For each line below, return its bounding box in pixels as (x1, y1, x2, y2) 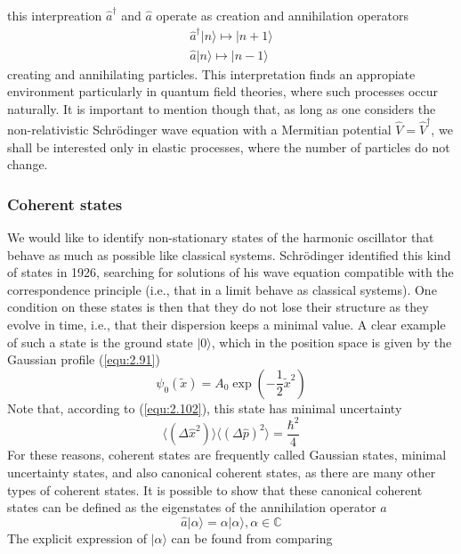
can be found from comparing (171, 529, 333, 547)
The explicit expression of (7, 529, 147, 547)
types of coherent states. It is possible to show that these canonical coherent (7, 480, 423, 499)
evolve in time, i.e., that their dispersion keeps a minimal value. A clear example (7, 315, 446, 334)
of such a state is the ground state (7, 332, 193, 351)
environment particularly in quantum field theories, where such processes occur (7, 82, 439, 101)
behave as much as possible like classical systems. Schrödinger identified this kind (7, 245, 451, 264)
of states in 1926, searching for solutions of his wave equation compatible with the (7, 263, 454, 281)
